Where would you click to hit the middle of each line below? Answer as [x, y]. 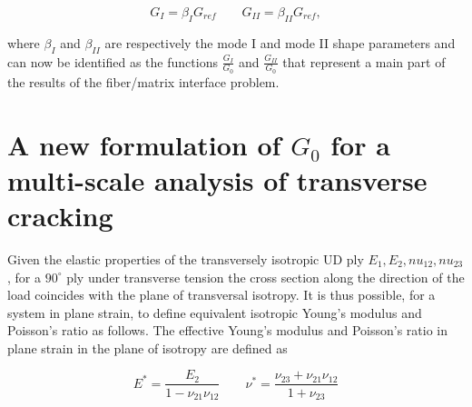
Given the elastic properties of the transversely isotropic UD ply [186, 258]
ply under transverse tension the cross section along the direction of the [265, 277]
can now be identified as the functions [113, 61]
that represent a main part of [364, 61]
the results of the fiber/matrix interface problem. [143, 81]
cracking [60, 215]
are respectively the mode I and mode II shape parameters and [280, 42]
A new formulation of [144, 144]
